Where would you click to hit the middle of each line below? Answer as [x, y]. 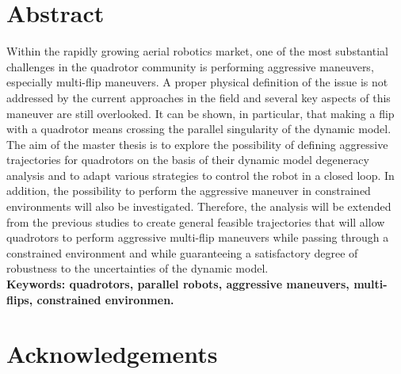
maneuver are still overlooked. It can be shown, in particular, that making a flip [200, 113]
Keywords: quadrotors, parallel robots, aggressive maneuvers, [178, 284]
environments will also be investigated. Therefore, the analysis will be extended [199, 206]
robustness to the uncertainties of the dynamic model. [137, 268]
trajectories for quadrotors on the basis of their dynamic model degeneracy [188, 160]
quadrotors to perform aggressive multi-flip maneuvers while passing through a [198, 237]
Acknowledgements [112, 354]
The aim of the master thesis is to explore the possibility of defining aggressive [197, 144]
